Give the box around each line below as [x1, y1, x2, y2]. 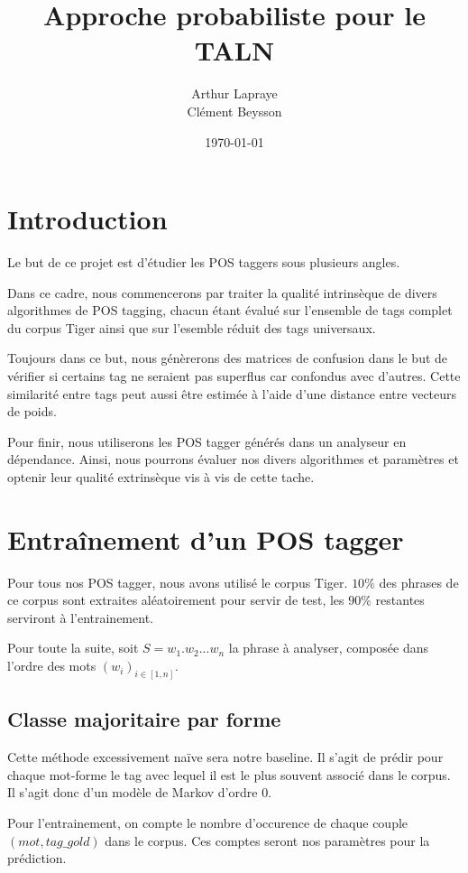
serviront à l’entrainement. [7, 608, 153, 627]
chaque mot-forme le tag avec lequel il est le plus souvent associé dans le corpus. [7, 765, 451, 784]
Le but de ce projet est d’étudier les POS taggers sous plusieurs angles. [7, 253, 400, 272]
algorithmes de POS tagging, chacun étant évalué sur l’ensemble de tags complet [7, 301, 453, 320]
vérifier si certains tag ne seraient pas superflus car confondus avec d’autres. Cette [7, 367, 461, 385]
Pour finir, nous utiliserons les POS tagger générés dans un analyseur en [7, 432, 407, 450]
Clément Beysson [187, 101, 282, 120]
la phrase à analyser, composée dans [228, 638, 429, 657]
